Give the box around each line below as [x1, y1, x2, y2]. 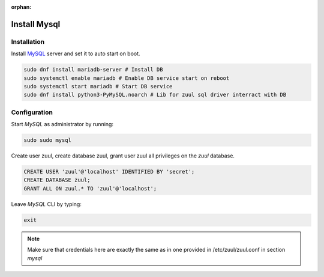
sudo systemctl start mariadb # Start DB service [23, 83, 173, 90]
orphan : [11, 4, 32, 10]
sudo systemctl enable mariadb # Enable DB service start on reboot [23, 75, 230, 81]
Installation [11, 37, 45, 46]
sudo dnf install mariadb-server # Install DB [23, 66, 163, 73]
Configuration [11, 108, 53, 117]
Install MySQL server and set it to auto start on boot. [11, 50, 140, 57]
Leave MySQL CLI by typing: [11, 200, 82, 207]
